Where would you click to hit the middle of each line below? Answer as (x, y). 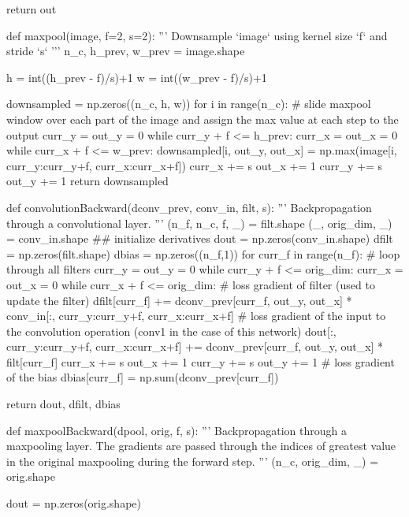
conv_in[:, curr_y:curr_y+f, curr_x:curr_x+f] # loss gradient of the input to (196, 316)
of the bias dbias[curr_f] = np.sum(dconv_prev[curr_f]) (143, 377)
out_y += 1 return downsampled (87, 181)
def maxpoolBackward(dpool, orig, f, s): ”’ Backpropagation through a (177, 430)
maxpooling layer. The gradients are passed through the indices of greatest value (201, 446)
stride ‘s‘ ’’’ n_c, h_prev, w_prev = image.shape (126, 51)
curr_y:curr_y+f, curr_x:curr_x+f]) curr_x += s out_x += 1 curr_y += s (195, 165)
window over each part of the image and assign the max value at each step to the (203, 119)
